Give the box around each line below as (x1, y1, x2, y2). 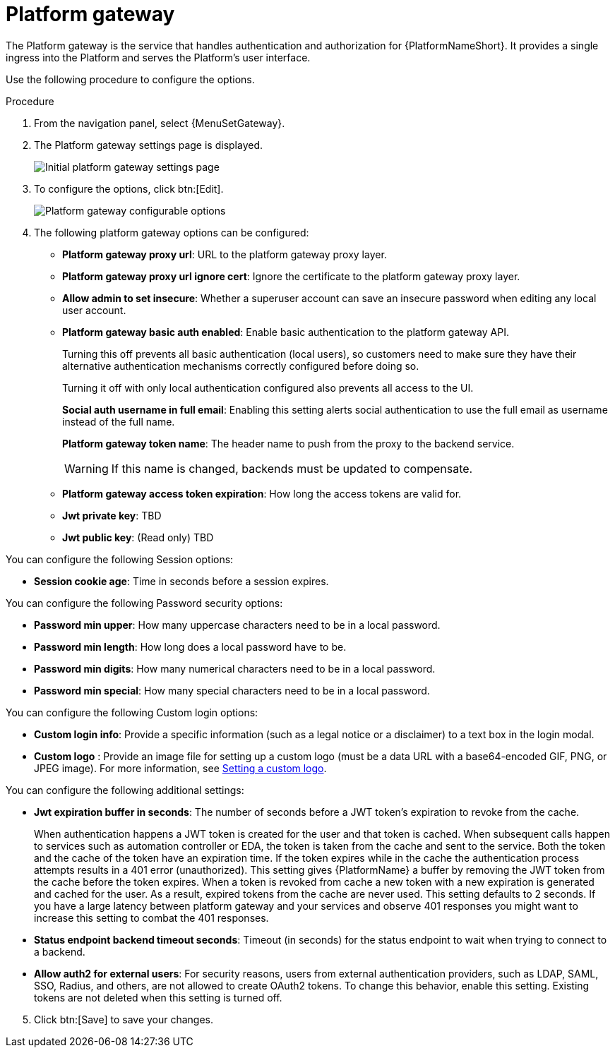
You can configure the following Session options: (6, 553, 234, 565)
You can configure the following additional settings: (6, 783, 244, 796)
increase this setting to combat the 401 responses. (34, 911, 269, 924)
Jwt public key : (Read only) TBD (62, 531, 214, 543)
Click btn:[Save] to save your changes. (34, 1013, 214, 1025)
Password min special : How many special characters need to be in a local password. (34, 684, 430, 697)
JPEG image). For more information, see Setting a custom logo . (34, 762, 327, 774)
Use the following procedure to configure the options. (6, 73, 255, 85)
